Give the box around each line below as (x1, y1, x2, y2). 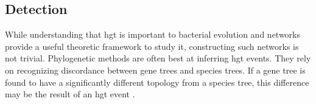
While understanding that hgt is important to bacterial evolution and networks (5, 28, 301, 41)
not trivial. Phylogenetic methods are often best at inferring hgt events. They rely (5, 52, 311, 64)
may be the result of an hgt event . (5, 88, 135, 100)
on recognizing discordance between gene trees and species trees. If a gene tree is (5, 63, 306, 76)
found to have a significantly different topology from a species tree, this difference (5, 75, 309, 88)
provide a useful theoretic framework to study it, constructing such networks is (5, 40, 299, 52)
